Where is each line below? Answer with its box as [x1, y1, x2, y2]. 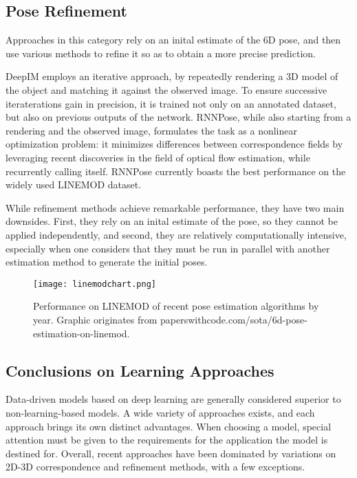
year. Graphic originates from [33, 312, 158, 326]
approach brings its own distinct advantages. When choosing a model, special [6, 419, 332, 433]
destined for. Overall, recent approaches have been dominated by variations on [6, 446, 336, 460]
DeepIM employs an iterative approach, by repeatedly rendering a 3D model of [6, 69, 338, 83]
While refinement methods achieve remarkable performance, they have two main [6, 200, 345, 215]
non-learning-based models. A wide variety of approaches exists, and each [6, 405, 315, 419]
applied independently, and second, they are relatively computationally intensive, [6, 227, 347, 241]
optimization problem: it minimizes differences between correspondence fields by [6, 137, 343, 151]
